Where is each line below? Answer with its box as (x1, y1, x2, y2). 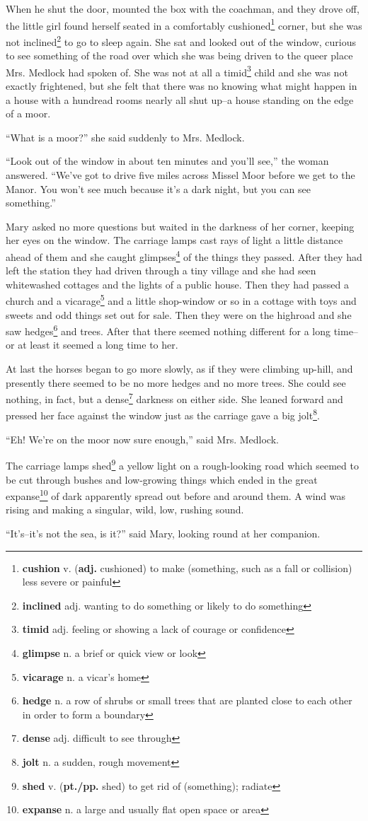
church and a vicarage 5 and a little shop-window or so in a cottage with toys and (6, 291, 357, 308)
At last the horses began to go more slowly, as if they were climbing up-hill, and (6, 361, 353, 375)
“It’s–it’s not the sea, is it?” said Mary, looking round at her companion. (6, 525, 321, 540)
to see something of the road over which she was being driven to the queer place (6, 48, 353, 63)
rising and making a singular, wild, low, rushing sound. (6, 502, 244, 517)
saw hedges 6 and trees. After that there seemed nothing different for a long (6, 322, 330, 338)
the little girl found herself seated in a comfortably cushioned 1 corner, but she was (6, 16, 362, 33)
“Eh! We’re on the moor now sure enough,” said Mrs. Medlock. (6, 431, 279, 446)
